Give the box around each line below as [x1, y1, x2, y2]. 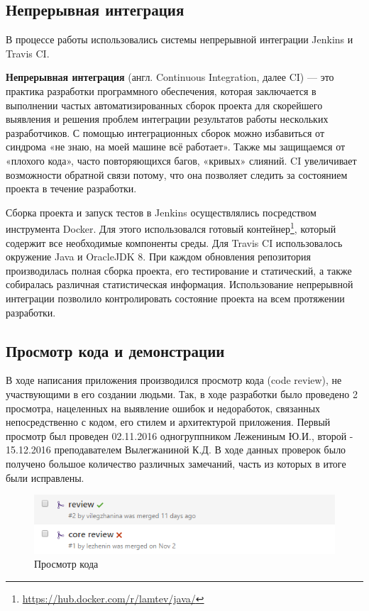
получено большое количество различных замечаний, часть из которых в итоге [6, 456, 346, 470]
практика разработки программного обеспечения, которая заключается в [6, 83, 316, 98]
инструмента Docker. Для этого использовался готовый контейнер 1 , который [6, 219, 336, 236]
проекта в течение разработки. [6, 181, 137, 196]
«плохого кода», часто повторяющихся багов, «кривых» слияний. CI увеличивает [6, 153, 357, 167]
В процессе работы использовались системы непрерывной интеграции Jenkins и [6, 32, 353, 47]
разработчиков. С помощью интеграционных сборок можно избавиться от [6, 125, 325, 140]
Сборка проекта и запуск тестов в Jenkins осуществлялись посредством [6, 204, 316, 219]
